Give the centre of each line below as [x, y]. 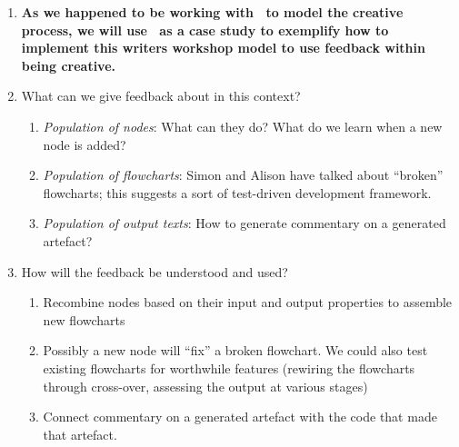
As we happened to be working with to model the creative [212, 12]
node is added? [85, 144]
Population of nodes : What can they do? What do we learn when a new [243, 126]
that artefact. [80, 434]
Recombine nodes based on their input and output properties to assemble [248, 302]
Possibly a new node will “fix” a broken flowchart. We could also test [235, 350]
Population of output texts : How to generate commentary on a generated [244, 223]
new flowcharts [84, 319]
